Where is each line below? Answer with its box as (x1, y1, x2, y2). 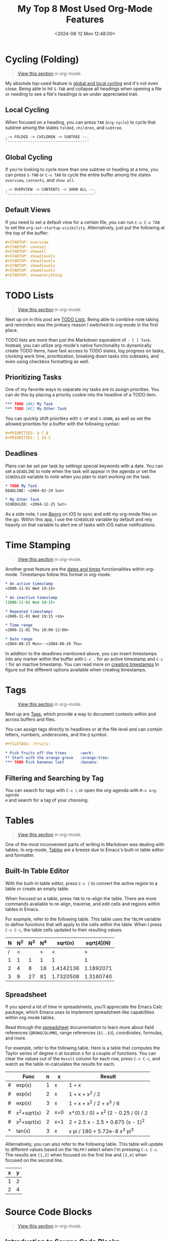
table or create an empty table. (5, 886, 70, 892)
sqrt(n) (57, 939, 74, 946)
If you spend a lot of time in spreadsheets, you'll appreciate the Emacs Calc (5, 1004, 163, 1010)
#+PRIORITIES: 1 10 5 (5, 435, 51, 441)
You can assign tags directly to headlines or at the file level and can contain (5, 726, 163, 732)
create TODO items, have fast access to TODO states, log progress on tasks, (5, 347, 165, 353)
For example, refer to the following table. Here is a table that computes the (5, 1045, 160, 1051)
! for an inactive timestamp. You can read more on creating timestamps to (5, 661, 159, 667)
